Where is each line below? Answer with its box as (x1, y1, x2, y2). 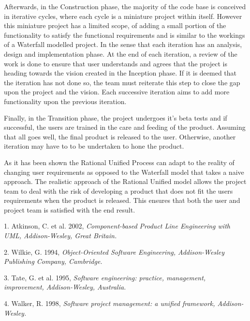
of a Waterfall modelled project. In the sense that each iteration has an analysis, (4, 39, 242, 49)
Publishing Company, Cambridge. (4, 256, 103, 266)
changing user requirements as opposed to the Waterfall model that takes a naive (4, 167, 244, 177)
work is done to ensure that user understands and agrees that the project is (4, 58, 227, 68)
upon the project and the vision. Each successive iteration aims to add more (4, 87, 230, 97)
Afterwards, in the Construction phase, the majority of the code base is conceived (4, 1, 246, 11)
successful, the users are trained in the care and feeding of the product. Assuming (4, 122, 246, 132)
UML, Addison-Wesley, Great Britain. (4, 230, 117, 241)
